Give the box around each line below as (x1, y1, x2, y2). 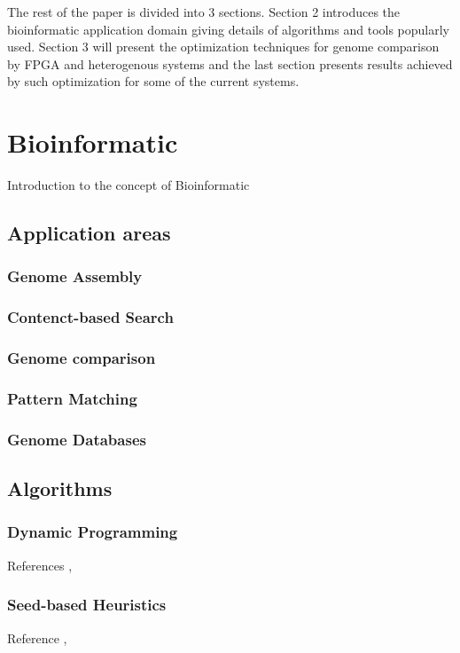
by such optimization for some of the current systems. (7, 72, 300, 90)
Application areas (7, 219, 171, 247)
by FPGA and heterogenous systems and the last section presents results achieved (7, 54, 453, 73)
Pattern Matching (7, 387, 137, 409)
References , (7, 555, 73, 574)
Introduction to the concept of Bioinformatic (7, 176, 250, 194)
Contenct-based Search (7, 306, 174, 328)
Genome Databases (7, 428, 146, 450)
